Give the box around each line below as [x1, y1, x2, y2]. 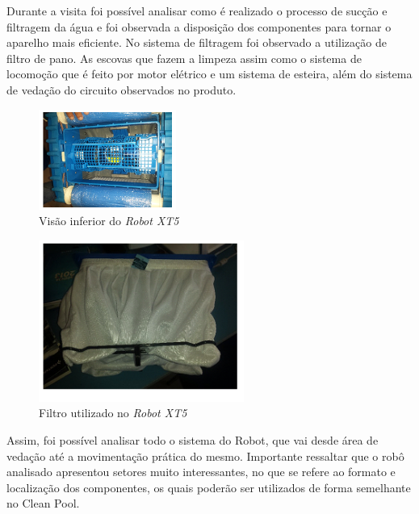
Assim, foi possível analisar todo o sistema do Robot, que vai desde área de [6, 432, 379, 449]
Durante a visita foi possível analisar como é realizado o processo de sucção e [6, 2, 388, 19]
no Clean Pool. [6, 495, 80, 512]
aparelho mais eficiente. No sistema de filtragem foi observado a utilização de [6, 34, 387, 51]
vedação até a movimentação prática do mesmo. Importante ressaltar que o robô [6, 447, 404, 464]
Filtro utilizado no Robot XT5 [39, 404, 187, 421]
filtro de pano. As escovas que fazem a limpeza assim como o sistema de [6, 49, 362, 66]
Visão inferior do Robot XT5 [39, 212, 179, 229]
